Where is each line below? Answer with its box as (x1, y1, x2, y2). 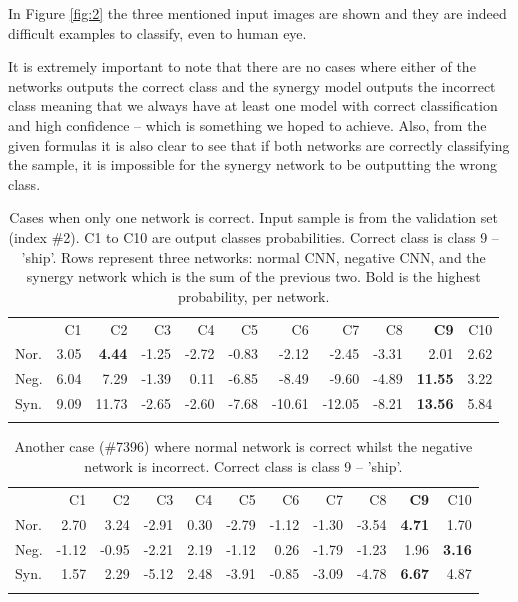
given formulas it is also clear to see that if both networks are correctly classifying (8, 134, 510, 155)
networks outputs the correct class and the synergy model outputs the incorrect (8, 75, 496, 96)
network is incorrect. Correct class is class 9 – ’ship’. (84, 456, 403, 477)
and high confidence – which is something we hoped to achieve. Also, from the (8, 114, 487, 135)
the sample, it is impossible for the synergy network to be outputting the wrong (8, 154, 497, 175)
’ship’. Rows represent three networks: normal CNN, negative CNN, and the (21, 246, 486, 267)
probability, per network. (177, 285, 330, 306)
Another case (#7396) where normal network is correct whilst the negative (14, 436, 473, 457)
